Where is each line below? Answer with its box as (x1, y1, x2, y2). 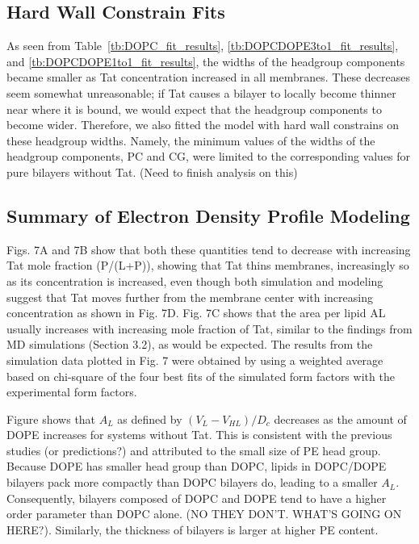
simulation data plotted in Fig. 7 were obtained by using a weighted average (6, 351, 383, 368)
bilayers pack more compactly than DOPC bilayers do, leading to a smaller (6, 474, 378, 491)
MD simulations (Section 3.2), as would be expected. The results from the (6, 336, 373, 353)
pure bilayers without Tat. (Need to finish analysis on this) (6, 163, 298, 180)
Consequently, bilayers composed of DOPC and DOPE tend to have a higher (6, 489, 387, 506)
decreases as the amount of (274, 410, 407, 427)
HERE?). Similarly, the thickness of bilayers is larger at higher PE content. (6, 521, 379, 538)
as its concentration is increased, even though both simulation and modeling (6, 272, 383, 289)
